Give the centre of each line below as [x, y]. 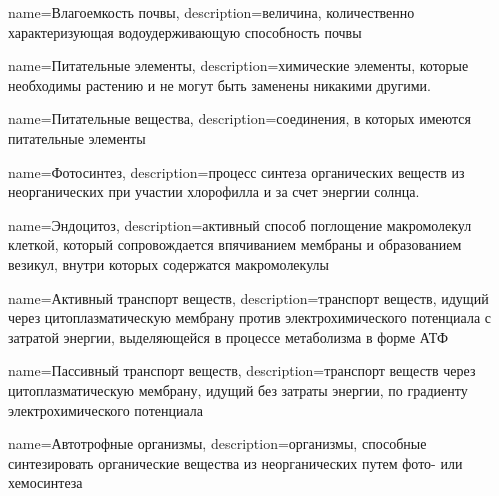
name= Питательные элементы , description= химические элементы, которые [238, 65]
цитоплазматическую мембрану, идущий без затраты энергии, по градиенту [238, 389]
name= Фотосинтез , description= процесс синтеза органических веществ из [236, 171]
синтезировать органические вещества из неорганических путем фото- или [235, 462]
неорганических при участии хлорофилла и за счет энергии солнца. [214, 191]
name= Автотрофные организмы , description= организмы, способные [217, 443]
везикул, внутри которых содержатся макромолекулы [168, 263]
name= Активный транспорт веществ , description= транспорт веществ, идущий [248, 297]
